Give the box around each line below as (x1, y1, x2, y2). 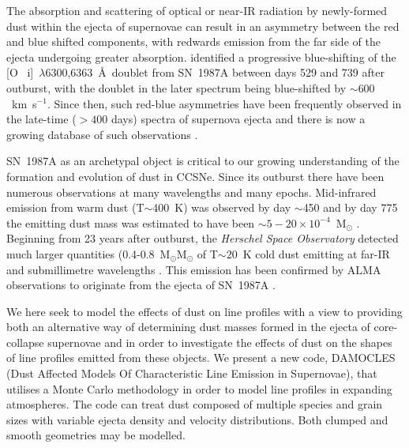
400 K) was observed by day (152, 199, 291, 216)
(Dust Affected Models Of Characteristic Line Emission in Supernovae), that (6, 365, 377, 382)
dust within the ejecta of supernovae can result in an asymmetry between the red (6, 17, 400, 34)
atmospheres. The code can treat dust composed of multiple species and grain (6, 396, 383, 412)
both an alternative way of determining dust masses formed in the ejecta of (6, 318, 370, 335)
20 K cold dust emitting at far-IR (226, 245, 390, 262)
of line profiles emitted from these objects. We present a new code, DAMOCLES (6, 349, 396, 366)
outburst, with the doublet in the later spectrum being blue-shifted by (6, 79, 347, 96)
